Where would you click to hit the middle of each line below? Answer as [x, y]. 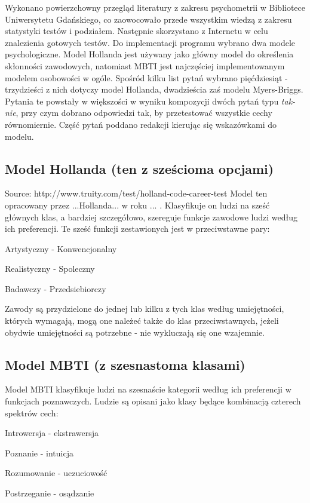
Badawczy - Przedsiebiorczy [56, 288]
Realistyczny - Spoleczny [50, 269]
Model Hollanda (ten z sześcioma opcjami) [139, 168]
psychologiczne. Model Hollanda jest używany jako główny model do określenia [149, 54]
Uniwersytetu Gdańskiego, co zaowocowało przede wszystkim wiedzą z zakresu [148, 19]
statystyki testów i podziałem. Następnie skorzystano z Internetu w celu [136, 31]
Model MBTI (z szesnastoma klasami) [125, 364]
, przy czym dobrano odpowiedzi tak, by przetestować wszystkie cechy [144, 113]
